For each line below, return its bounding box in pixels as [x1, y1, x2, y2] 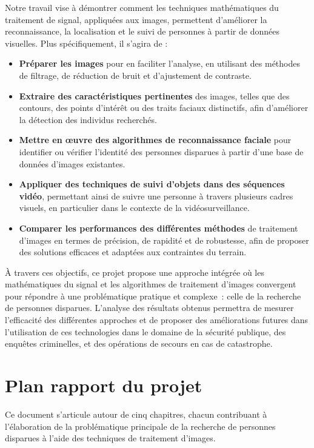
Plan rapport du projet [5, 373, 202, 398]
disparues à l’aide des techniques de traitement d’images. [5, 432, 216, 444]
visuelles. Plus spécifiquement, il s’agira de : [5, 36, 168, 49]
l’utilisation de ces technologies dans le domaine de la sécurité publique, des [5, 325, 286, 338]
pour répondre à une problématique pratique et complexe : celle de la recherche [5, 289, 301, 302]
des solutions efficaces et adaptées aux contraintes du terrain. [19, 246, 247, 258]
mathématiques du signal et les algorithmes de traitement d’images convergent [5, 278, 296, 290]
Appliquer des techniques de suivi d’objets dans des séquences [19, 178, 285, 190]
